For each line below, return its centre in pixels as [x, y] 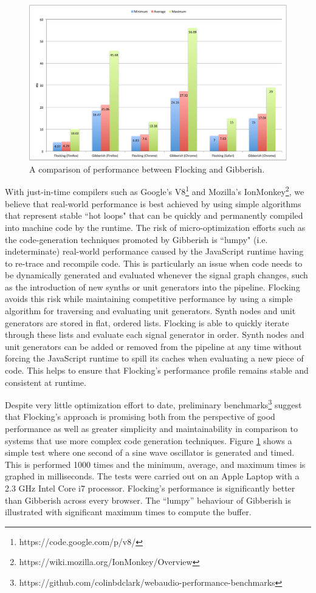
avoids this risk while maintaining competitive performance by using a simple [149, 299]
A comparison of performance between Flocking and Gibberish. [147, 169]
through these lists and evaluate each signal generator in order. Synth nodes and [155, 334]
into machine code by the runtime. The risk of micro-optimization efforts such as [155, 227]
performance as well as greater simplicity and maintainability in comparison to [151, 429]
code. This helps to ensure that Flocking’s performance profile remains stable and [157, 370]
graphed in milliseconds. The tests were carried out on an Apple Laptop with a [152, 476]
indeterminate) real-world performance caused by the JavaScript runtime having [154, 251]
